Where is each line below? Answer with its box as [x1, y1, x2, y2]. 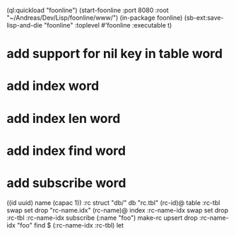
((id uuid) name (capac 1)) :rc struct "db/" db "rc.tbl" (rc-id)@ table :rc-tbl [6, 198, 220, 207]
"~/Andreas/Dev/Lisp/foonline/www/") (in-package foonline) [6, 13, 183, 22]
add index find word [6, 143, 126, 158]
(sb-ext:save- [184, 13, 224, 22]
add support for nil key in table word [6, 46, 223, 62]
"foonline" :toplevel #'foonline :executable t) [44, 21, 172, 29]
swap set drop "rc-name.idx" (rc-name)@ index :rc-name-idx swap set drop [6, 206, 229, 214]
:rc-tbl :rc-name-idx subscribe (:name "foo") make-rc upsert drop [6, 213, 199, 222]
